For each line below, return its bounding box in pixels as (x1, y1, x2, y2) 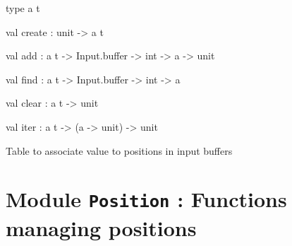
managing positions (6, 213, 197, 242)
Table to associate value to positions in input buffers (6, 143, 233, 158)
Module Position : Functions (6, 184, 287, 213)
